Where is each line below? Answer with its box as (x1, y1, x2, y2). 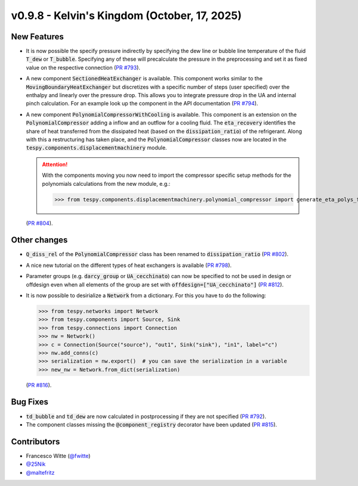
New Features (11, 32, 64, 42)
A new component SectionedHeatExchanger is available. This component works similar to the (26, 75, 263, 82)
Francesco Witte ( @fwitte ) (26, 452, 91, 459)
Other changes (11, 235, 68, 245)
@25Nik (26, 460, 46, 468)
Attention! (42, 161, 68, 168)
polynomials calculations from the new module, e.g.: (42, 180, 171, 187)
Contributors (11, 437, 60, 447)
